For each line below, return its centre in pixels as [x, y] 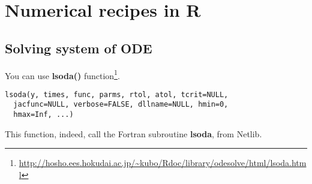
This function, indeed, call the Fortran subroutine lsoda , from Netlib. [133, 133]
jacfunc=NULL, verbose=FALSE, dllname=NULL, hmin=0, [121, 105]
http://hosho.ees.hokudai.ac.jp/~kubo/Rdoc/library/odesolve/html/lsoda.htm [163, 163]
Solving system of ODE [79, 48]
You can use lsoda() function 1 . [62, 74]
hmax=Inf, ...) [43, 115]
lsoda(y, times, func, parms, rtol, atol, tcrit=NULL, [117, 94]
